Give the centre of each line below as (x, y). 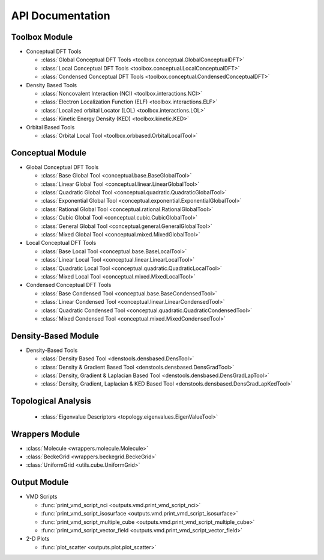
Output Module (40, 482)
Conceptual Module (49, 152)
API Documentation (61, 16)
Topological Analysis (51, 401)
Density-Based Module (55, 336)
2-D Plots (38, 539)
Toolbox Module (42, 37)
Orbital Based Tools (50, 127)
